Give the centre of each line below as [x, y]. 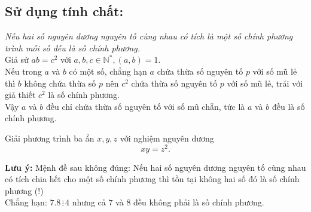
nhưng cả [89, 202]
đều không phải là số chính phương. [199, 202]
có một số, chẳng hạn [108, 71]
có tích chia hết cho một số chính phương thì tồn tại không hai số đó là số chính [152, 179]
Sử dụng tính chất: [64, 11]
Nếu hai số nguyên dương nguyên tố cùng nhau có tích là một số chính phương [149, 36]
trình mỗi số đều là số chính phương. [72, 47]
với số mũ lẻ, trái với [265, 83]
